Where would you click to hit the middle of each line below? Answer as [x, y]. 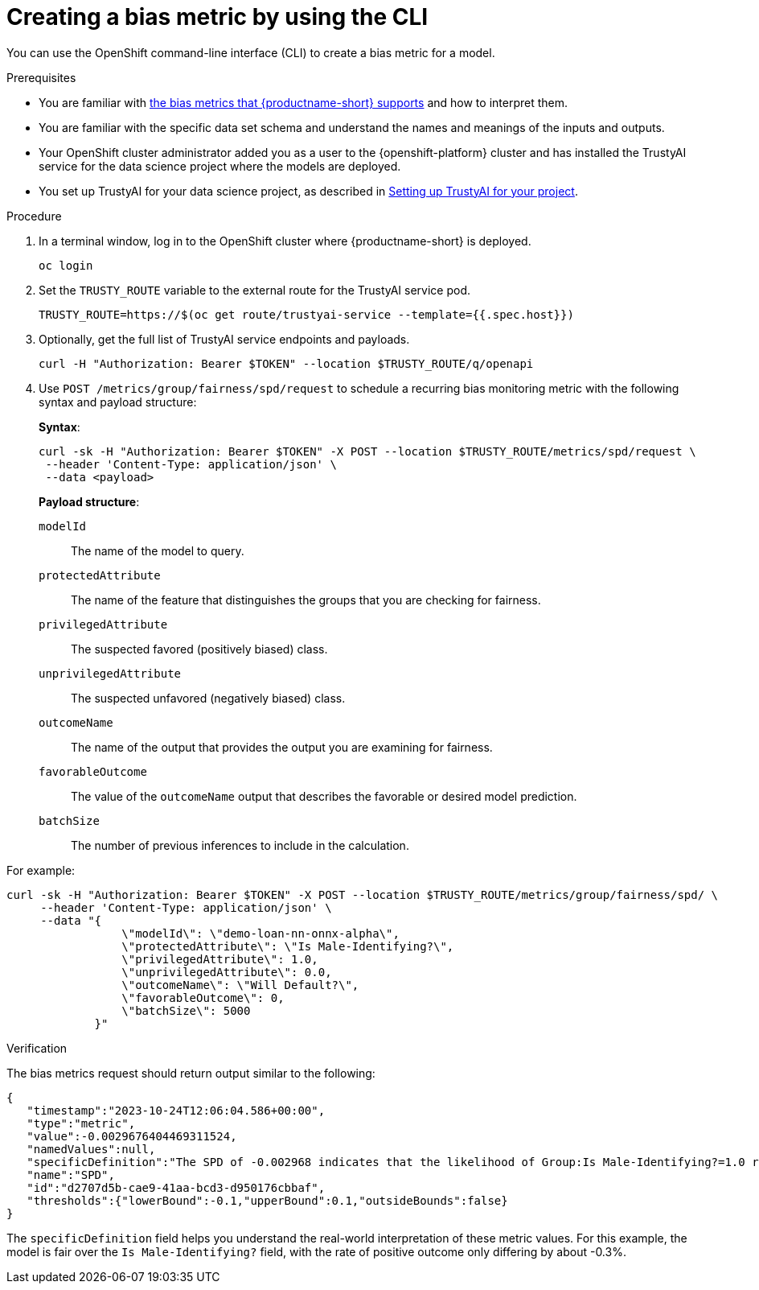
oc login [66, 265]
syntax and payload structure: [118, 402]
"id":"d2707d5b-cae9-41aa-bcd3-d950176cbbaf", [176, 1187]
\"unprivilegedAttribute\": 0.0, [227, 972]
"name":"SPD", [71, 1175]
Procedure [34, 216]
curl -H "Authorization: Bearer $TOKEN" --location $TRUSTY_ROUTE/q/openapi [286, 363]
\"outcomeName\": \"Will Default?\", [240, 985]
